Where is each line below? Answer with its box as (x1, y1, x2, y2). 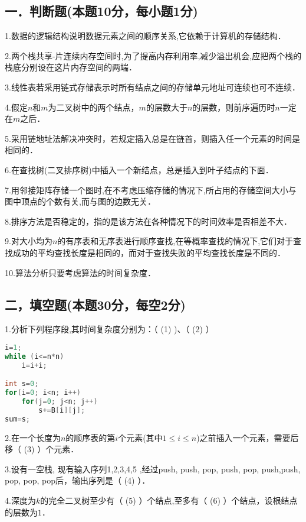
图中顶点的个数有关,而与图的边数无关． (5, 195, 156, 207)
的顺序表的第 (65, 431, 116, 443)
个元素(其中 (118, 431, 163, 443)
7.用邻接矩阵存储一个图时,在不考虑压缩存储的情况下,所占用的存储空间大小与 (5, 183, 297, 196)
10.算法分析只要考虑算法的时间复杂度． (5, 266, 156, 278)
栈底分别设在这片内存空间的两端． (5, 61, 137, 73)
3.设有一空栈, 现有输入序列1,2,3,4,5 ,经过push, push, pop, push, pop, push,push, (5, 462, 301, 475)
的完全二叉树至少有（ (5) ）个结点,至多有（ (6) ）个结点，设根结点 (40, 494, 298, 506)
